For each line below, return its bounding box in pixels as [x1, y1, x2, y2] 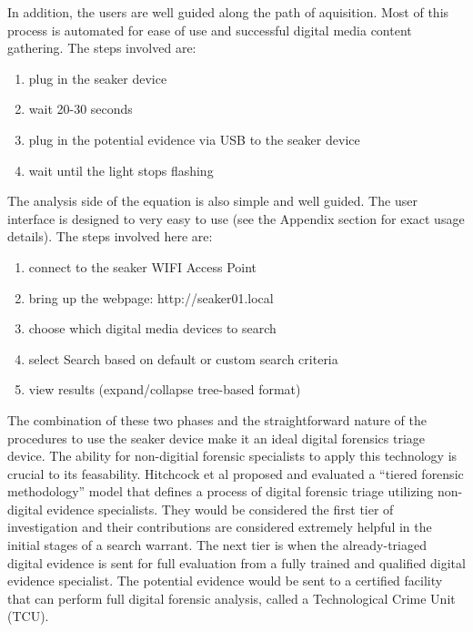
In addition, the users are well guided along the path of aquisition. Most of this [7, 3, 449, 21]
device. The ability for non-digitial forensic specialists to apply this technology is [7, 446, 458, 465]
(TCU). [7, 607, 49, 626]
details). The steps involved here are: [7, 227, 213, 246]
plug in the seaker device [28, 68, 167, 87]
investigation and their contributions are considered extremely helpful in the [7, 517, 432, 536]
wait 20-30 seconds [28, 99, 133, 118]
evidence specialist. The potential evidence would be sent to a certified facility [7, 571, 443, 590]
